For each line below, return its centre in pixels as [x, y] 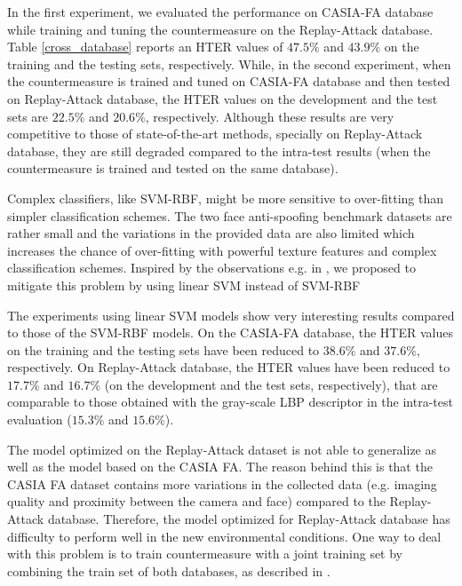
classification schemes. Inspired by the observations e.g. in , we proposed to [211, 268]
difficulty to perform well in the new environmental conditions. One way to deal [224, 536]
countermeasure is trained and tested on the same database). [173, 168]
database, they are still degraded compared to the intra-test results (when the [219, 150]
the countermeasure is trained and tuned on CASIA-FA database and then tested [229, 81]
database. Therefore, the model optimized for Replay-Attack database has [249, 519]
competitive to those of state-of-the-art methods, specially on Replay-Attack [215, 134]
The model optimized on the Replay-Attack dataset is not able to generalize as [222, 449]
